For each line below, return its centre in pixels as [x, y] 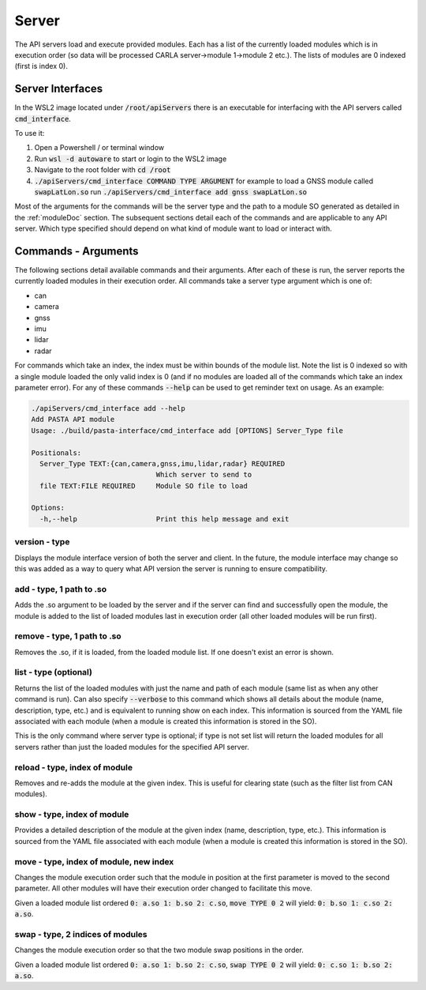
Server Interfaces [59, 89]
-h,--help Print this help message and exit [164, 519]
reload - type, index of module [74, 767]
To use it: [30, 134]
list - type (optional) [54, 672]
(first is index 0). [41, 66]
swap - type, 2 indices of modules [81, 934]
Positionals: [56, 453]
